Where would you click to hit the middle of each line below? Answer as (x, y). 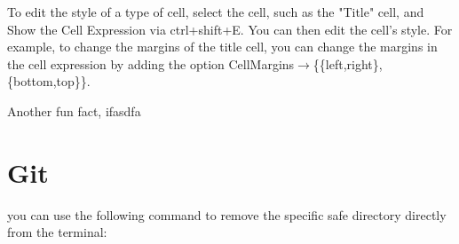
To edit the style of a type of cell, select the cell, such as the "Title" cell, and (216, 12)
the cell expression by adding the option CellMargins (151, 63)
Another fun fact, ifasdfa (74, 110)
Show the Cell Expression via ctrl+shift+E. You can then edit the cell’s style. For (230, 29)
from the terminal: (57, 232)
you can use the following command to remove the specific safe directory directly (227, 214)
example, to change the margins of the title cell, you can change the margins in (222, 47)
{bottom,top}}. (49, 81)
